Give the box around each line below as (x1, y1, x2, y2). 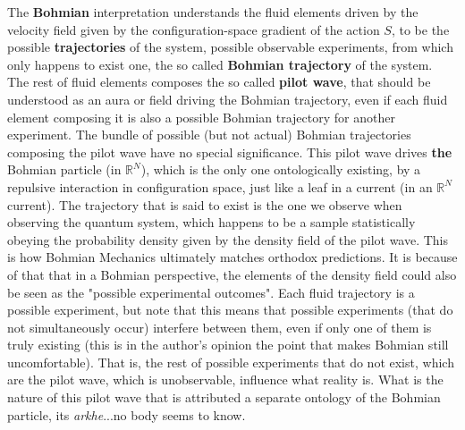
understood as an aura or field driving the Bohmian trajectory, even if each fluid (7, 89, 448, 108)
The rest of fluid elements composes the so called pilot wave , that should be (7, 72, 431, 91)
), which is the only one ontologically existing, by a (140, 160, 421, 179)
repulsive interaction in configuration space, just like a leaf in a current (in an (7, 177, 433, 196)
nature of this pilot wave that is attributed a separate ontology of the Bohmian (7, 388, 441, 407)
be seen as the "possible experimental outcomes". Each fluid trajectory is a (7, 282, 415, 301)
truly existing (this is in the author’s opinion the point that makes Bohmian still (7, 335, 449, 354)
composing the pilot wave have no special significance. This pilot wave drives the (7, 142, 452, 161)
